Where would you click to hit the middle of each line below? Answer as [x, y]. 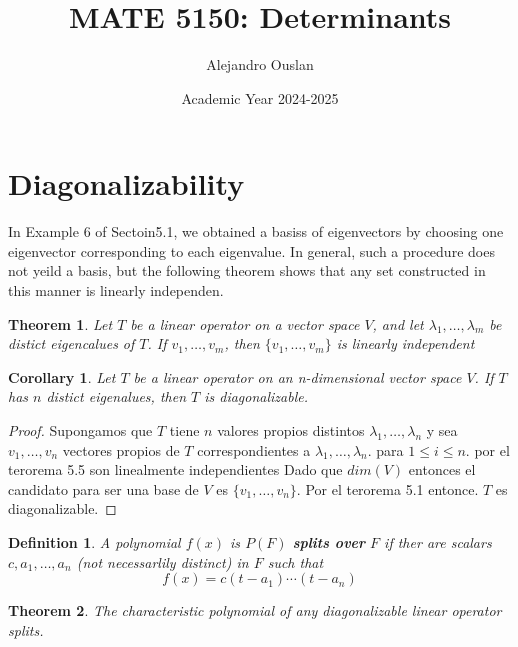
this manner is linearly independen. [116, 290]
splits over [329, 541]
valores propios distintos [291, 430]
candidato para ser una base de [103, 488]
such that [295, 561]
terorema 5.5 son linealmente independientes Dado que [175, 469]
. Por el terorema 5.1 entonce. [387, 488]
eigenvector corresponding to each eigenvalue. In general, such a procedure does [251, 250]
